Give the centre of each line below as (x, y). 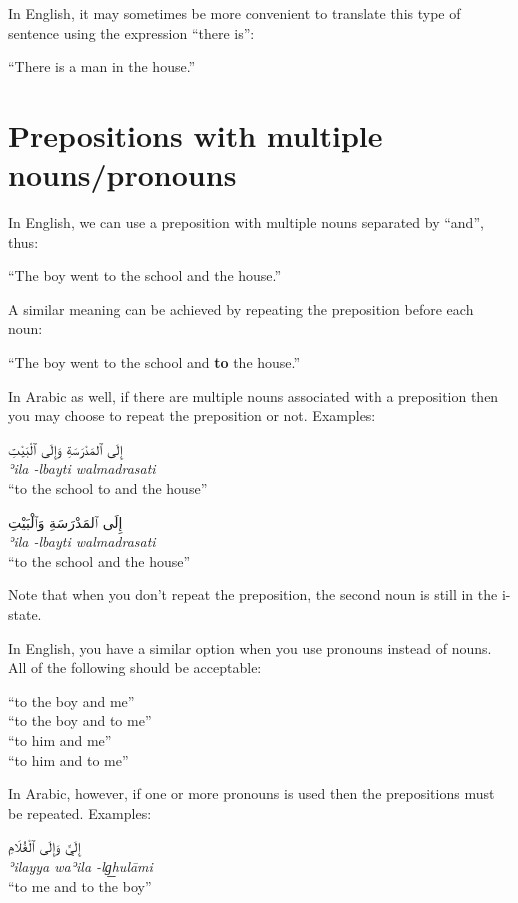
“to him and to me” (68, 759)
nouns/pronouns (122, 174)
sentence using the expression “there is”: (131, 32)
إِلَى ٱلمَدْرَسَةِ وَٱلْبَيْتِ (65, 521)
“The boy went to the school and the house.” (145, 275)
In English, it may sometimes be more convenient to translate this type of (234, 13)
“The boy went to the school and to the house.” (154, 362)
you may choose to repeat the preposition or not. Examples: (192, 415)
